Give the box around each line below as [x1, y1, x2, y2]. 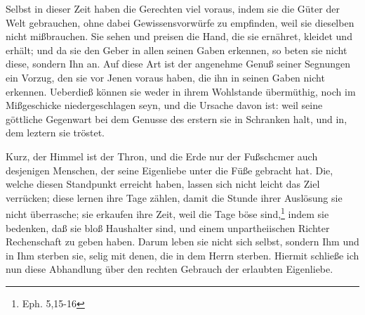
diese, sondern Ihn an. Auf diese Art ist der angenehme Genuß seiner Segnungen [6, 56, 351, 71]
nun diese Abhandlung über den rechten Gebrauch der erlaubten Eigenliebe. [6, 262, 333, 276]
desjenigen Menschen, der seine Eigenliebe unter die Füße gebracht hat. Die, [6, 162, 333, 177]
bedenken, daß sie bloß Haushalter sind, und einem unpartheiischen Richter [6, 220, 330, 235]
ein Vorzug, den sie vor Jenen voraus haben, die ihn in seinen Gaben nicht [6, 70, 325, 84]
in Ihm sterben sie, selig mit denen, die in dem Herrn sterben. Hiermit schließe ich [6, 247, 359, 262]
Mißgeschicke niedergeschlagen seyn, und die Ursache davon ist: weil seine [6, 98, 323, 112]
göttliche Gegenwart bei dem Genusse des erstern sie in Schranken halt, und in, [6, 111, 347, 126]
